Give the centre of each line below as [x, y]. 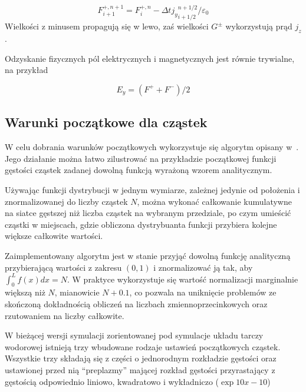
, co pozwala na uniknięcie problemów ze [203, 292]
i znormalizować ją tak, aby [203, 267]
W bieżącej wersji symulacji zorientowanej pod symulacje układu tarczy [134, 335]
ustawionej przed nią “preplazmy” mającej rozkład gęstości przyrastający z [140, 369]
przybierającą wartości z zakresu [63, 267]
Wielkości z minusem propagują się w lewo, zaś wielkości [107, 26]
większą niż [25, 292]
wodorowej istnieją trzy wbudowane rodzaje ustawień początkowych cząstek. [143, 346]
